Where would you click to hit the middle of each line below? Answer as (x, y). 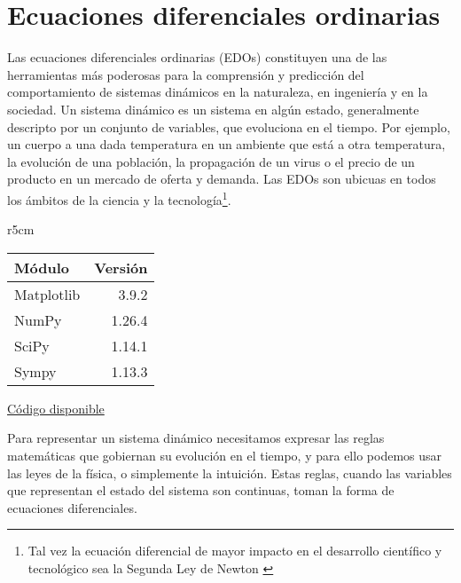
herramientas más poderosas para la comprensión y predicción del (186, 74)
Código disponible (56, 408)
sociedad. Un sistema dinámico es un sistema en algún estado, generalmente (213, 109)
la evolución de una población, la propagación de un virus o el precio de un (211, 161)
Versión (121, 267)
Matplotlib (47, 294)
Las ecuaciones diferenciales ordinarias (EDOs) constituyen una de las (197, 57)
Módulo (42, 267)
